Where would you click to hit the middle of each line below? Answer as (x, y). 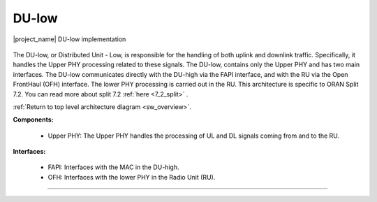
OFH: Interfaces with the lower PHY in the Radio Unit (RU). (132, 177)
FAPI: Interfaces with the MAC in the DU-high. (113, 167)
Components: (33, 120)
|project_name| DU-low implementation (69, 39)
